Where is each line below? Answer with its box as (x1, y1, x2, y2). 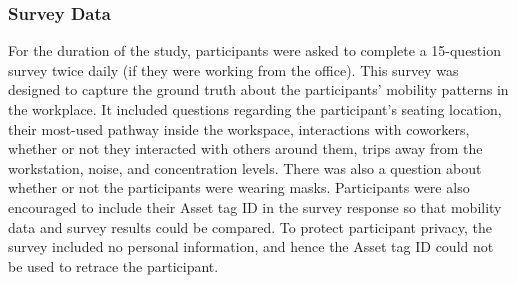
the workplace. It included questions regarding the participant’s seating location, (8, 99, 502, 119)
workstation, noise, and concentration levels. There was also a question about (8, 157, 482, 178)
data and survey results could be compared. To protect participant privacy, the (8, 216, 492, 237)
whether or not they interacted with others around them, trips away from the (8, 138, 483, 159)
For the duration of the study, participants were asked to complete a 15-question (8, 40, 501, 61)
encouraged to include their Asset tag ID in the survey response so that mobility (8, 196, 502, 217)
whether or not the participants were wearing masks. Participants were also (8, 177, 470, 198)
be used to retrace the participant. (8, 255, 219, 276)
